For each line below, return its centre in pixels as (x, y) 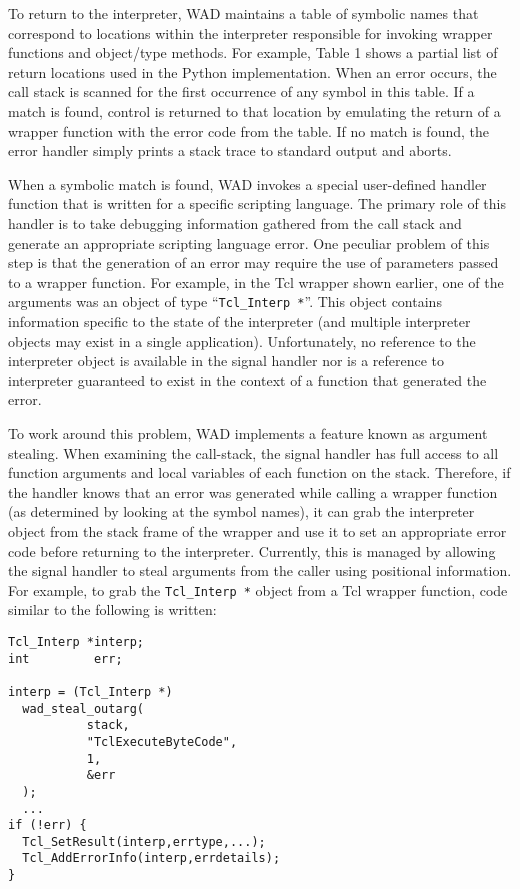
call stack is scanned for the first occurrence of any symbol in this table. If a (241, 91)
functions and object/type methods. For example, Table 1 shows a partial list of (253, 52)
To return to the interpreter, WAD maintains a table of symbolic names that (243, 13)
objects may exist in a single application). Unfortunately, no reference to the (242, 340)
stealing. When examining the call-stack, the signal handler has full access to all (253, 452)
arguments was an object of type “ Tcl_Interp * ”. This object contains (225, 301)
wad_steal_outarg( (83, 708)
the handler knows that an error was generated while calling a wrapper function (253, 491)
